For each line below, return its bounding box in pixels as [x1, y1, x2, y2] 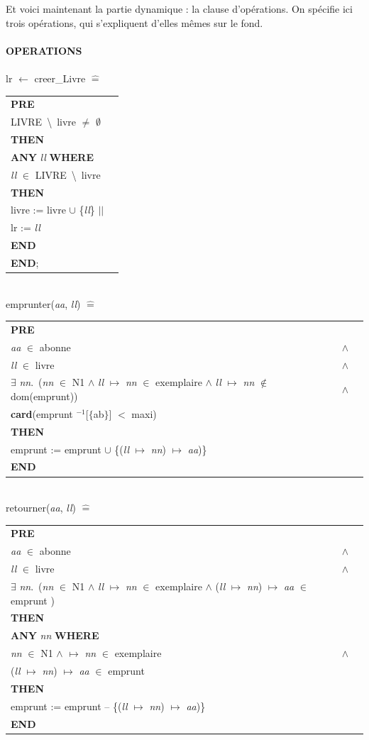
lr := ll [11, 220, 40, 235]
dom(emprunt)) [11, 389, 78, 404]
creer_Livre [34, 70, 86, 85]
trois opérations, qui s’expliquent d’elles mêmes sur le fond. [6, 15, 263, 30]
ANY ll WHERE [11, 149, 94, 164]
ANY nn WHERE [11, 628, 99, 643]
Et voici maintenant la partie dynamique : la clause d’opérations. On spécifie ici [6, 1, 353, 16]
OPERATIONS [6, 43, 82, 57]
